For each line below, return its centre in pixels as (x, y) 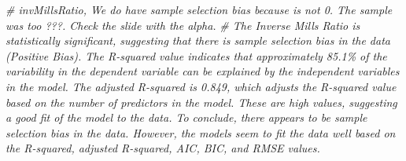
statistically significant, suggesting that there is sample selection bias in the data (198, 40)
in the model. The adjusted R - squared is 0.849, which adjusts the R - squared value (201, 86)
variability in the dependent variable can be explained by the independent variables (203, 71)
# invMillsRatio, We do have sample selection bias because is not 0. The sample (199, 9)
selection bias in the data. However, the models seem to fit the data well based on (201, 132)
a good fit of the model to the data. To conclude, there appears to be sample (186, 117)
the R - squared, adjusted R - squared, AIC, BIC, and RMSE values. (163, 148)
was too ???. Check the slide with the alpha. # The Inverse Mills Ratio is (183, 25)
